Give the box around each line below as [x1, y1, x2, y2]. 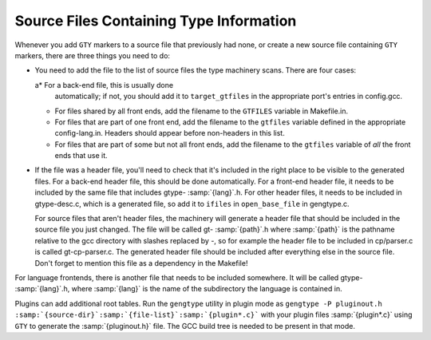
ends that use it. [54, 151, 108, 160]
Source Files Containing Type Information [14, 12, 297, 30]
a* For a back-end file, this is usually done [34, 80, 174, 89]
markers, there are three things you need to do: [14, 50, 171, 60]
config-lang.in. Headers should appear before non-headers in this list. [54, 128, 285, 138]
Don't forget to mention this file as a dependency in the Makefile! [34, 258, 248, 267]
